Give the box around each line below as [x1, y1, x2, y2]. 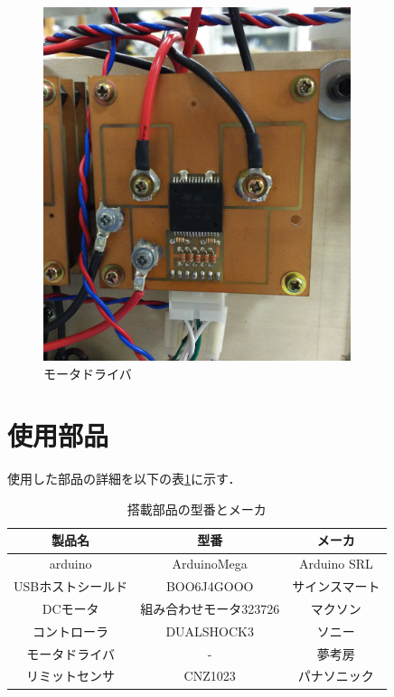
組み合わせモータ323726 [140, 598, 280, 617]
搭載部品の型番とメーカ [127, 499, 267, 518]
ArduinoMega [172, 554, 248, 573]
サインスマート [292, 577, 380, 596]
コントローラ [33, 621, 109, 640]
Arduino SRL [298, 554, 373, 573]
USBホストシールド [14, 577, 128, 596]
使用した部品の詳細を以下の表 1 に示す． [7, 469, 241, 488]
